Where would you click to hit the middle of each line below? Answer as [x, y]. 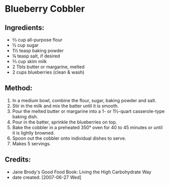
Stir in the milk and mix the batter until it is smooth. [65, 106]
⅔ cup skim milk [29, 61]
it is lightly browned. [33, 133]
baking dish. [25, 116]
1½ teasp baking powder [38, 51]
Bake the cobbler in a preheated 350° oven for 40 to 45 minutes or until [87, 127]
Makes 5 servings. [31, 143]
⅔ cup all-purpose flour [37, 40]
